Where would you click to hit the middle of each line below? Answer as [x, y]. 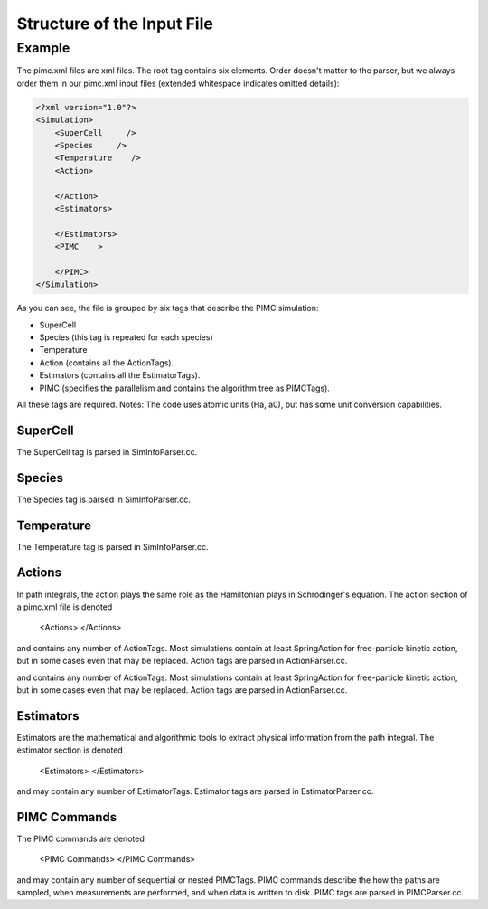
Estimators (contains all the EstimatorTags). [120, 375]
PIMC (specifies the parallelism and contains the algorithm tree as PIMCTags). [184, 388]
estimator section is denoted [70, 750]
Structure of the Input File [115, 24]
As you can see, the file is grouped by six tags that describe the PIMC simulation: [168, 308]
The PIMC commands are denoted [80, 838]
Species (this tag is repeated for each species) [126, 337]
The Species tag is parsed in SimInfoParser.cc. [104, 499]
